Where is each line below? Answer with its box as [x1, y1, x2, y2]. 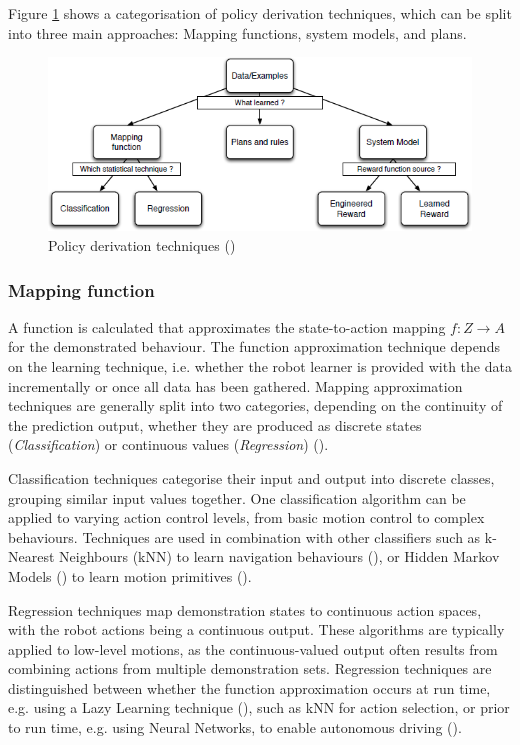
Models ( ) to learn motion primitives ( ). [8, 565, 252, 586]
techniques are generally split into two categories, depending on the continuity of [8, 395, 503, 416]
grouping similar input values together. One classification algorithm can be [8, 487, 466, 508]
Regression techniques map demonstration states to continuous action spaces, [8, 599, 482, 620]
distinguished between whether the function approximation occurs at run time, [8, 677, 491, 698]
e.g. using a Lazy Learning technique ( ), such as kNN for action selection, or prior [8, 697, 510, 718]
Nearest [8, 546, 55, 567]
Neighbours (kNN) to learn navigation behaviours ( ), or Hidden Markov [59, 546, 500, 567]
